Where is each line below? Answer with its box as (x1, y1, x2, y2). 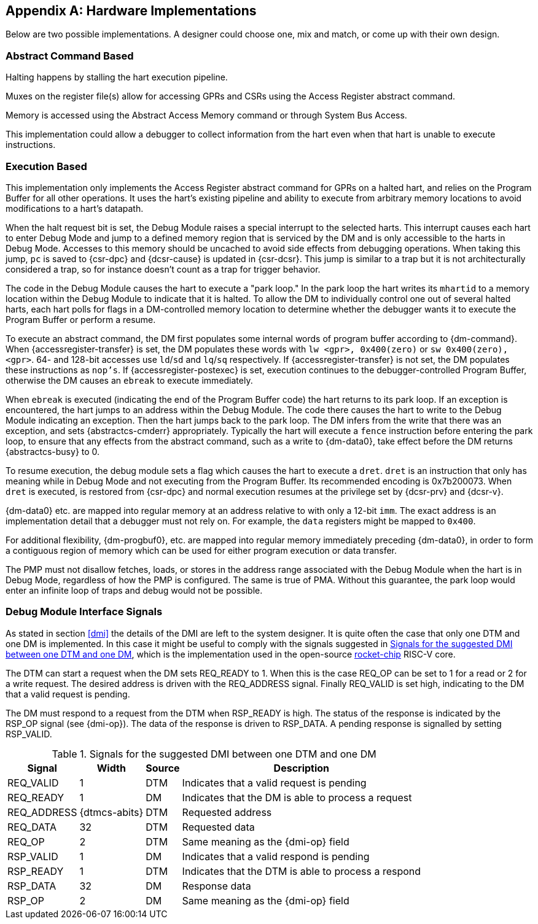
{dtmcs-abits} (79, 806, 144, 818)
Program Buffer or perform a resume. (6, 314, 156, 325)
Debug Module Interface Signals (6, 605, 163, 618)
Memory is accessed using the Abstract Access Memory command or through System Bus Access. (6, 110, 407, 121)
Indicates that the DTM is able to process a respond (182, 864, 421, 877)
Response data (182, 879, 251, 892)
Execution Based (6, 160, 87, 173)
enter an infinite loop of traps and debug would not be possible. (6, 584, 263, 596)
